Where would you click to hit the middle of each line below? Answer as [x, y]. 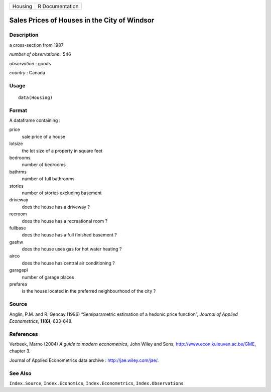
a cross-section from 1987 [36, 45]
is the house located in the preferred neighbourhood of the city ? [89, 291]
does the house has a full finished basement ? [70, 235]
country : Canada [27, 72]
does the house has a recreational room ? [65, 221]
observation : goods [30, 63]
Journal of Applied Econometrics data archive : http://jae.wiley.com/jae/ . [84, 360]
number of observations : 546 [40, 54]
